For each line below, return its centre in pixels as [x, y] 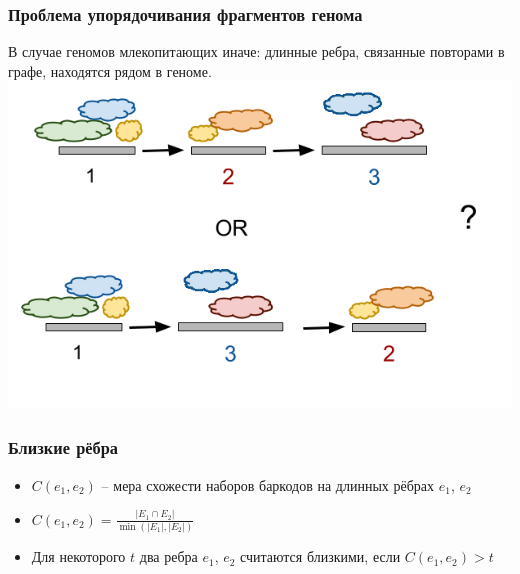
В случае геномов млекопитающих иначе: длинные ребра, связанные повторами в [256, 51]
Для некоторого [78, 556]
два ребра [168, 556]
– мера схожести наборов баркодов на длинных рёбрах [268, 484]
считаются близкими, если [320, 556]
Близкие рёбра [63, 447]
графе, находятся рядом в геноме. [110, 70]
